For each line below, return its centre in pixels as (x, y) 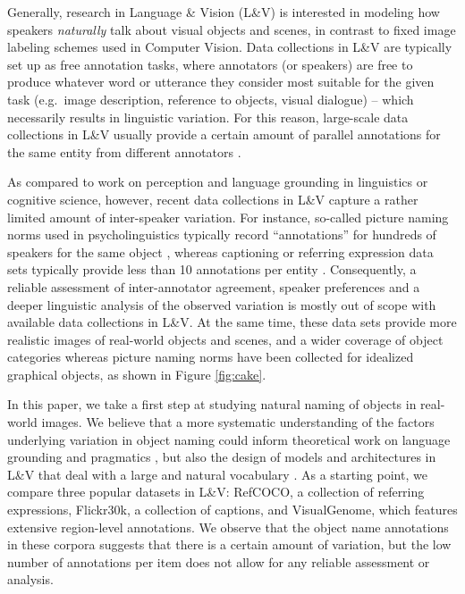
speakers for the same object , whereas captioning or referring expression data (220, 251)
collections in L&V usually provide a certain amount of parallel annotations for (224, 134)
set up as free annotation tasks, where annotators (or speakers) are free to (210, 64)
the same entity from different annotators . (124, 151)
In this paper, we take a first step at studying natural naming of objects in (212, 404)
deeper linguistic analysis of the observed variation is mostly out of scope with (222, 304)
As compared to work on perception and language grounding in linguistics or (218, 182)
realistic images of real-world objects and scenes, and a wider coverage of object (225, 339)
